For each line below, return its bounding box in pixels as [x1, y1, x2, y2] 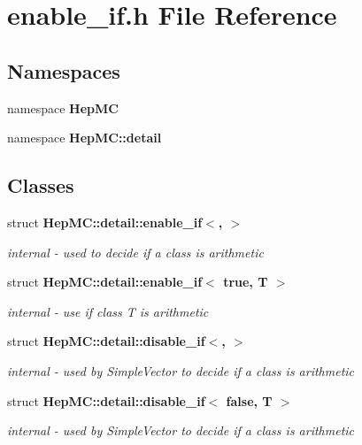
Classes [7, 172, 74, 199]
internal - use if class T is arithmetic [7, 302, 209, 320]
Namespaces [7, 57, 120, 84]
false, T [226, 391, 273, 410]
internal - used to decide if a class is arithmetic [7, 242, 264, 261]
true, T [223, 272, 268, 291]
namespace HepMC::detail [7, 128, 162, 147]
